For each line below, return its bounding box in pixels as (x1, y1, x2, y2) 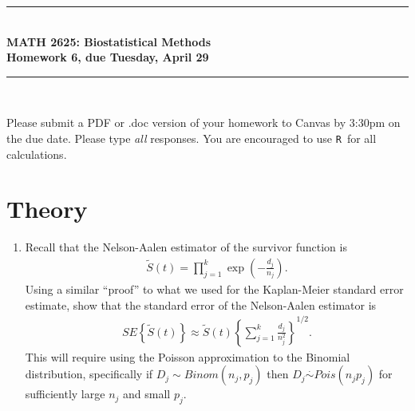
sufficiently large (25, 385, 105, 402)
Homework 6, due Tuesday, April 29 (6, 49, 209, 65)
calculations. (6, 145, 67, 162)
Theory (6, 192, 88, 225)
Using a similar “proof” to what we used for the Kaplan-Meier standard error (25, 280, 404, 297)
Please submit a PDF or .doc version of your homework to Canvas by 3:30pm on (6, 114, 401, 131)
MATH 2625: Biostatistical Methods (6, 33, 211, 49)
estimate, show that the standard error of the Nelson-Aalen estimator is (25, 296, 377, 313)
